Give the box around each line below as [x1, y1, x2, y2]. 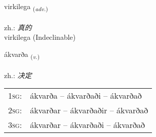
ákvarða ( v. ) [4, 48, 40, 60]
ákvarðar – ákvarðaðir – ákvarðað [30, 104, 148, 116]
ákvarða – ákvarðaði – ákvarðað [30, 90, 142, 102]
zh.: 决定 [4, 70, 32, 80]
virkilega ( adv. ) [4, 1, 48, 13]
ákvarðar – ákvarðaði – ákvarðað [30, 119, 145, 131]
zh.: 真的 [4, 22, 32, 32]
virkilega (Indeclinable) [4, 32, 76, 42]
